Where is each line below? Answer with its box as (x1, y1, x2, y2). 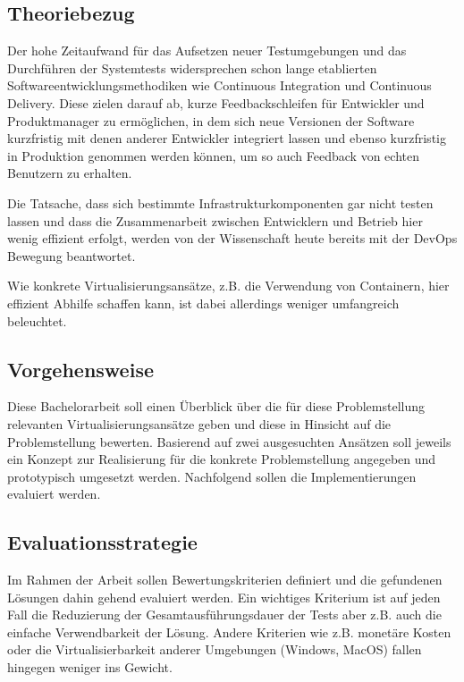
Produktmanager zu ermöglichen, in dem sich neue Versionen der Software (7, 111, 415, 130)
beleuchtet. (7, 311, 67, 330)
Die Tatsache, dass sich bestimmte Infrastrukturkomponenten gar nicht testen (7, 193, 434, 212)
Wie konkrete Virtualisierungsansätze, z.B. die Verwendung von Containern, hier (7, 276, 450, 295)
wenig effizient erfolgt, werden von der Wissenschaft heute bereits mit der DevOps (7, 229, 458, 248)
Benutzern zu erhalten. (7, 164, 132, 182)
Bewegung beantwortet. (7, 246, 136, 265)
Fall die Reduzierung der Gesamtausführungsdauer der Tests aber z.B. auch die (7, 605, 442, 624)
